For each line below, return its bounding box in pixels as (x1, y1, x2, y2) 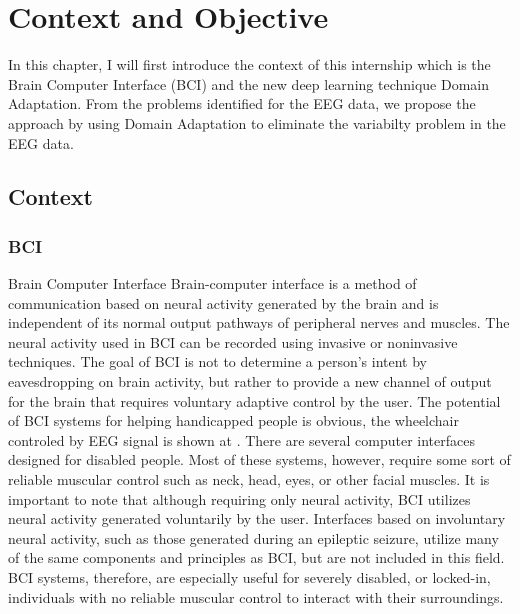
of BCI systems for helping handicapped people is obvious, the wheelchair (8, 410, 459, 431)
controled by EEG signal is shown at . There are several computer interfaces (8, 429, 475, 450)
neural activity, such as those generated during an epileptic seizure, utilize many (8, 527, 499, 548)
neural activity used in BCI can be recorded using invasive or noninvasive (8, 331, 458, 352)
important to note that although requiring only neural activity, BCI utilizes (8, 488, 471, 509)
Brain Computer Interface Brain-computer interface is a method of (8, 273, 417, 294)
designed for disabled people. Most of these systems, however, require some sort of (8, 449, 511, 470)
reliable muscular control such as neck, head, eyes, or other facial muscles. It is (8, 469, 490, 490)
